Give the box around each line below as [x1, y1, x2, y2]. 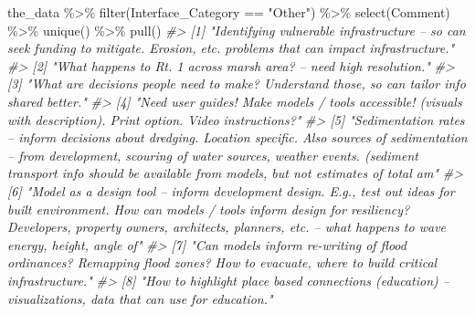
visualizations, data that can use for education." [7, 288, 273, 308]
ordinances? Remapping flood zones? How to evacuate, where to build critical [7, 253, 438, 272]
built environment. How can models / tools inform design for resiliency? [7, 199, 410, 218]
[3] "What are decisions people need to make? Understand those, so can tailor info [7, 74, 466, 93]
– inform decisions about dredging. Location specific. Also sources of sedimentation [7, 128, 468, 147]
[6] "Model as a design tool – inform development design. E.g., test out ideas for [7, 181, 455, 200]
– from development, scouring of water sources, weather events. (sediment [7, 145, 418, 164]
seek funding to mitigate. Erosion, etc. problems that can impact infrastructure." [7, 38, 455, 58]
